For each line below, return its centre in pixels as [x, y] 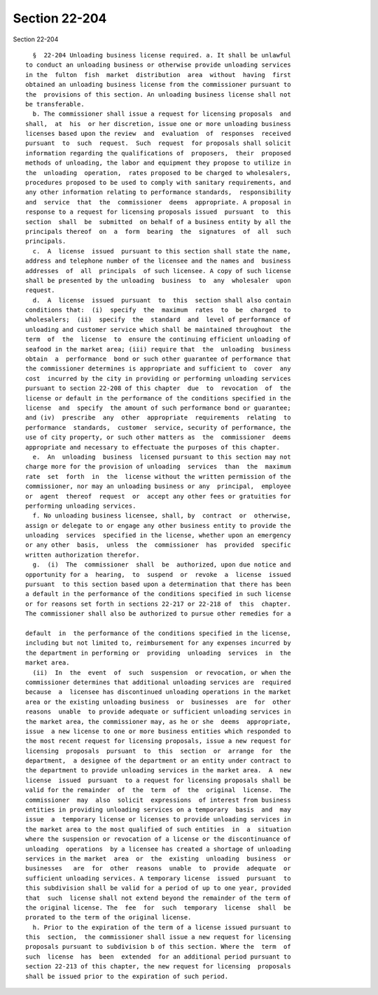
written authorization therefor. [83, 555]
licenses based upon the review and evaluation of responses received [158, 134]
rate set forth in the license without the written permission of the [158, 476]
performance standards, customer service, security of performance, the [158, 427]
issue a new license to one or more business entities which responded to [158, 731]
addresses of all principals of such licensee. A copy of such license [158, 271]
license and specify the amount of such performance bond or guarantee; [158, 408]
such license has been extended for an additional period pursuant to [158, 956]
